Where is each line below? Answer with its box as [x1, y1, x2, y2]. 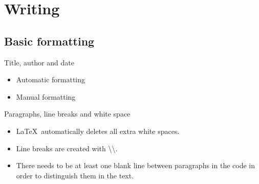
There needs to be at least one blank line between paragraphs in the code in [16, 160, 255, 171]
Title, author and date [4, 57, 74, 67]
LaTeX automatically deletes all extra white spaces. [16, 125, 180, 136]
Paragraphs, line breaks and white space [4, 108, 131, 119]
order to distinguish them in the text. [16, 170, 134, 180]
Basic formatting [4, 33, 95, 49]
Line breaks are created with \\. [16, 143, 118, 153]
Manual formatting [16, 91, 76, 102]
